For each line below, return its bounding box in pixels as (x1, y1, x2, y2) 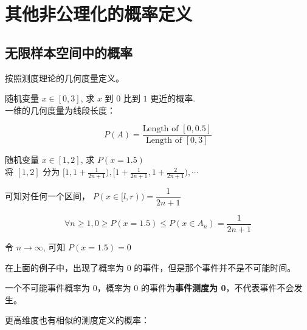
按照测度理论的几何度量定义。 (5, 71, 124, 84)
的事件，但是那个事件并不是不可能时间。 (134, 261, 296, 273)
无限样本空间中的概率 (5, 43, 133, 61)
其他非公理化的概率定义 (5, 1, 193, 26)
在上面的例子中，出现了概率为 (5, 261, 124, 273)
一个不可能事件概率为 (5, 281, 90, 294)
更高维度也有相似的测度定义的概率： (5, 314, 150, 326)
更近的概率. (150, 92, 196, 105)
